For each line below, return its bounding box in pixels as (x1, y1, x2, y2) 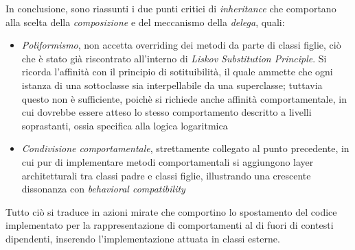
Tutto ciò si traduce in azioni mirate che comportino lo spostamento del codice (5, 204, 337, 218)
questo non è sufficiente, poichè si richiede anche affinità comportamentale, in (21, 91, 347, 105)
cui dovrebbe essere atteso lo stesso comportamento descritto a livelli (21, 105, 312, 119)
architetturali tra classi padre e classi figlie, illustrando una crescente (21, 168, 311, 182)
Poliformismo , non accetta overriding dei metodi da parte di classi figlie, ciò (21, 38, 341, 52)
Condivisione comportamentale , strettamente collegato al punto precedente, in (21, 141, 350, 155)
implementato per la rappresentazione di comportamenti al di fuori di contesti (5, 218, 334, 232)
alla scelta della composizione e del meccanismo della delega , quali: (5, 14, 285, 29)
